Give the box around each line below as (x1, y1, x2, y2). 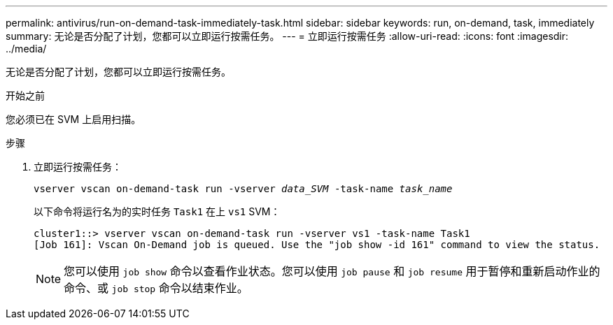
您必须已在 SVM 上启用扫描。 (6, 113, 141, 125)
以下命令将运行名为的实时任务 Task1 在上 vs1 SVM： (34, 205, 281, 217)
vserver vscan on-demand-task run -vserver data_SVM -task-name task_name (34, 183, 453, 194)
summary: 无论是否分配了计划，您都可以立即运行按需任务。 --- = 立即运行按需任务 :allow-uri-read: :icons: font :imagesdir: (6, 30, 569, 42)
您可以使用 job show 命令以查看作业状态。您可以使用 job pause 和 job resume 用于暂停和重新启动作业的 (64, 264, 600, 278)
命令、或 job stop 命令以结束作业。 (64, 281, 248, 295)
